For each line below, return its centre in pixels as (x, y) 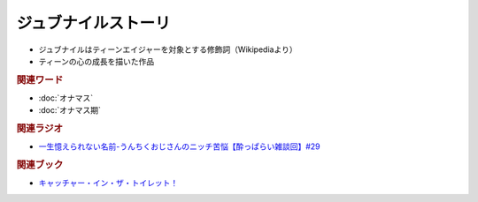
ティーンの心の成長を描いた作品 (96, 61)
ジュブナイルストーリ (94, 23)
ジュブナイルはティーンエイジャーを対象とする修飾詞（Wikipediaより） (168, 49)
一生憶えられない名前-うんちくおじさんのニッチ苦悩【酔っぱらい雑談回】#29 (179, 146)
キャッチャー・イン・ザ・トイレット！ (108, 183)
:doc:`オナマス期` (70, 110)
